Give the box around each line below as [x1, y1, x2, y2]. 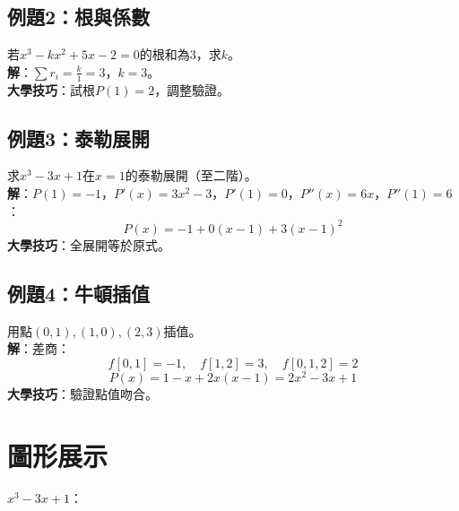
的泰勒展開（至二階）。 [125, 166, 257, 185]
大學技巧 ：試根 [7, 80, 95, 99]
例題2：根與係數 [7, 3, 151, 30]
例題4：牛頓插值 [7, 279, 151, 307]
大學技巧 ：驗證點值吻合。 [7, 384, 158, 403]
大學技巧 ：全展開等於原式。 [7, 235, 170, 254]
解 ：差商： [7, 339, 70, 358]
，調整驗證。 [154, 80, 230, 99]
